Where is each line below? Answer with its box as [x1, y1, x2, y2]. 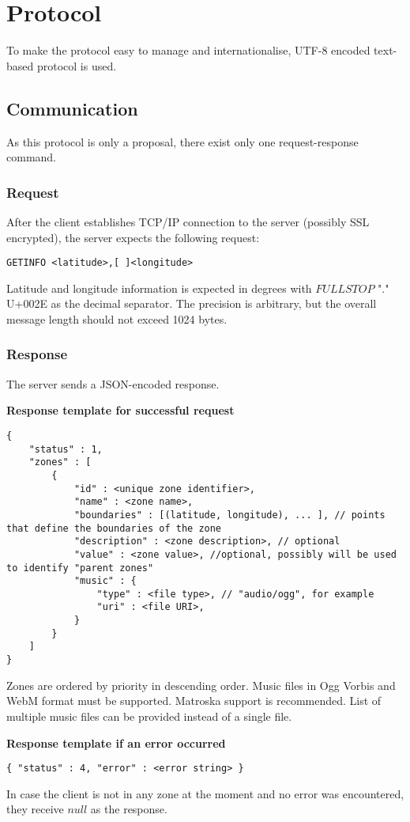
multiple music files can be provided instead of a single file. [6, 707, 292, 724]
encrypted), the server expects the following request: [6, 229, 260, 245]
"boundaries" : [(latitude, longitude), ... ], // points [73, 509, 386, 521]
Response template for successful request [6, 402, 235, 419]
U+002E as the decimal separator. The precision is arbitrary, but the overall [6, 295, 377, 312]
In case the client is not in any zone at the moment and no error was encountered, [6, 785, 404, 801]
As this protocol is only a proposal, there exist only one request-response [6, 133, 359, 150]
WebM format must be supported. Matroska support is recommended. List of [6, 692, 382, 709]
